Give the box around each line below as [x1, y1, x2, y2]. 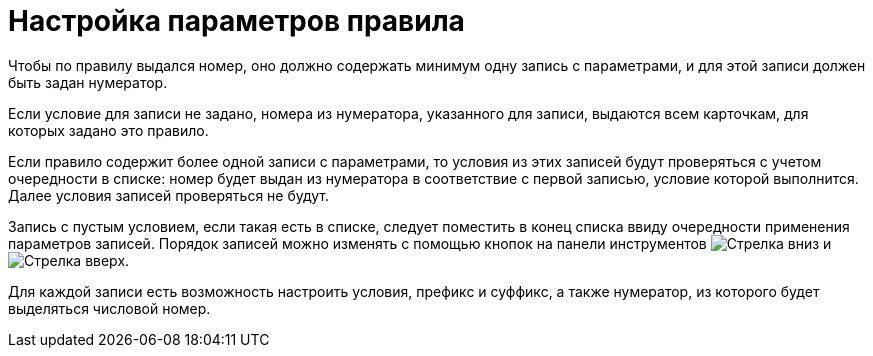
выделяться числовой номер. [8, 299, 211, 317]
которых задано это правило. [8, 121, 209, 139]
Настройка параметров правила [8, 4, 465, 38]
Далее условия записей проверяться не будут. [8, 186, 330, 204]
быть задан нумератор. [8, 73, 168, 91]
